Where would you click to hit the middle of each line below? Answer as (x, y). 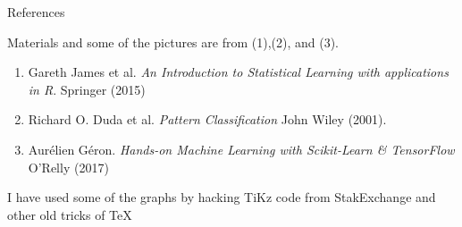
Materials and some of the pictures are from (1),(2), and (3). (173, 42)
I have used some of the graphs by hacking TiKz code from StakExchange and (222, 197)
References (36, 12)
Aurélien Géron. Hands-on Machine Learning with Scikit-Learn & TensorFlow (241, 149)
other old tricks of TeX (70, 214)
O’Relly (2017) (68, 167)
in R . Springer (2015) (87, 89)
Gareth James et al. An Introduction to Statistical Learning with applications (238, 72)
